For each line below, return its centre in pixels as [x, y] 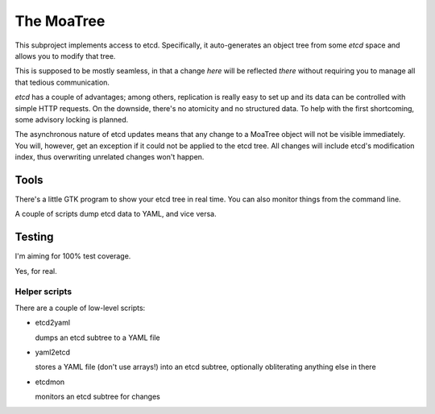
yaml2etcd [53, 352]
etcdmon [50, 382]
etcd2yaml [53, 323]
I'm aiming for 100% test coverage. [73, 256]
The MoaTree [60, 21]
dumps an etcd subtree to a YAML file [97, 337]
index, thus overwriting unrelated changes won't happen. [110, 157]
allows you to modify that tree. [65, 56]
